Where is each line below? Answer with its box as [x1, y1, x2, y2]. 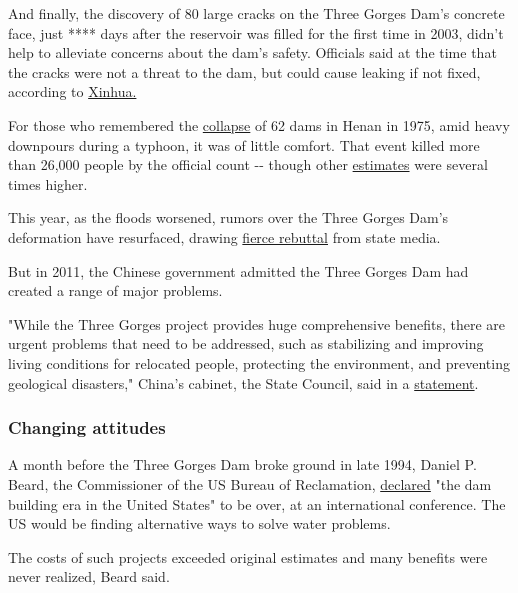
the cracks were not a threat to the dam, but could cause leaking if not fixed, [8, 61, 481, 82]
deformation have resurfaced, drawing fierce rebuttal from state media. [8, 226, 441, 247]
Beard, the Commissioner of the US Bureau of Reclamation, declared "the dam [8, 473, 492, 494]
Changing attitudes [8, 415, 166, 440]
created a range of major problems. [8, 280, 223, 301]
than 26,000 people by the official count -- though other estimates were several [8, 154, 488, 175]
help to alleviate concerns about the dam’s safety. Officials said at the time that [8, 42, 497, 63]
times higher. [8, 173, 88, 194]
